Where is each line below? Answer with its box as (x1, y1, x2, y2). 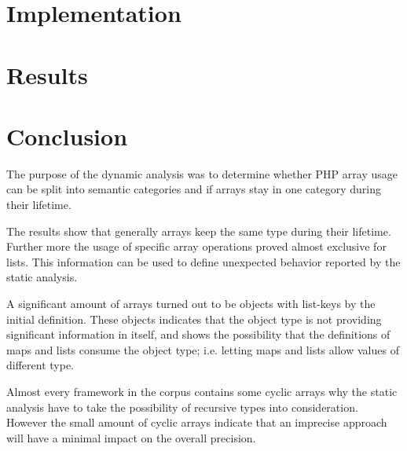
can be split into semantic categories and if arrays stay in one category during (6, 181, 381, 197)
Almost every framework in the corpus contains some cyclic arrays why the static (6, 383, 398, 399)
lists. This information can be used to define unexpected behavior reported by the (6, 253, 401, 269)
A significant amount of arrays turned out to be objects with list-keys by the (6, 295, 376, 312)
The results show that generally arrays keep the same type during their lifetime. (6, 222, 391, 239)
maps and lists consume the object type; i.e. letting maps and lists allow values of (6, 341, 399, 357)
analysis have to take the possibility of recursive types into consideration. (6, 398, 358, 415)
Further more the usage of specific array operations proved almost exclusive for (6, 238, 387, 255)
